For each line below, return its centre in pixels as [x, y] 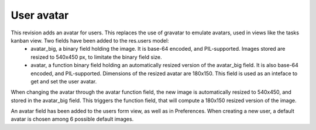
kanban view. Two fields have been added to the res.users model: [90, 40]
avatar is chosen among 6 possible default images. [72, 119]
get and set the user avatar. [64, 81]
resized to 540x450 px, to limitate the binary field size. [96, 57]
